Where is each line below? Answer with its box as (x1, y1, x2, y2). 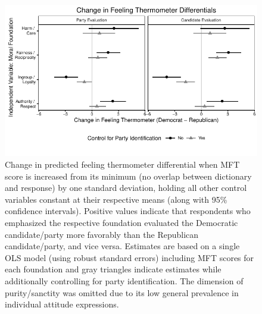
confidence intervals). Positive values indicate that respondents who (5, 205, 251, 217)
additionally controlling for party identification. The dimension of (5, 274, 244, 287)
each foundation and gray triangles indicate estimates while (5, 263, 222, 275)
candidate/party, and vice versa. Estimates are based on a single (5, 240, 240, 252)
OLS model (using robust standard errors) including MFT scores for (5, 251, 254, 263)
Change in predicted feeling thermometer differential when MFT (5, 158, 240, 170)
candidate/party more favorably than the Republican (5, 228, 199, 240)
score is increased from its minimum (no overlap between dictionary (5, 169, 252, 182)
